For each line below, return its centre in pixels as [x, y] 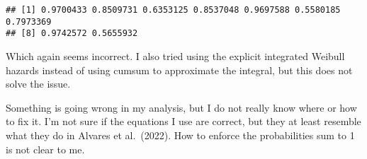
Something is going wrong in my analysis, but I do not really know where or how [181, 107]
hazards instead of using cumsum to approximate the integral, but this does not [179, 70]
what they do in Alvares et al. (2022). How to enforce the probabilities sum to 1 [180, 135]
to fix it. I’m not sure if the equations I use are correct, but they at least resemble [183, 121]
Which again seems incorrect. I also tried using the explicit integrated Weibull [175, 55]
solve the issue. [38, 84]
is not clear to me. [45, 149]
